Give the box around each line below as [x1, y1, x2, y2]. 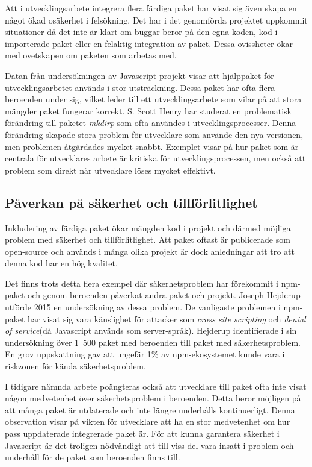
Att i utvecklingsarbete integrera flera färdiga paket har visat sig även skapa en [5, 2, 297, 14]
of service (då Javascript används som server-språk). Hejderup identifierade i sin [5, 324, 297, 337]
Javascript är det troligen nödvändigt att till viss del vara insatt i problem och [5, 439, 294, 451]
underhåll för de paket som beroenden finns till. [5, 451, 180, 463]
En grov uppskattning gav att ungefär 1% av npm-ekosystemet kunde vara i [5, 348, 285, 360]
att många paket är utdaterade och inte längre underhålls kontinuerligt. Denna [5, 403, 295, 416]
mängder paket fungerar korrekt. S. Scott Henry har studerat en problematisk [5, 104, 292, 117]
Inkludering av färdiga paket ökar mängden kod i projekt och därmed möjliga [5, 221, 291, 234]
